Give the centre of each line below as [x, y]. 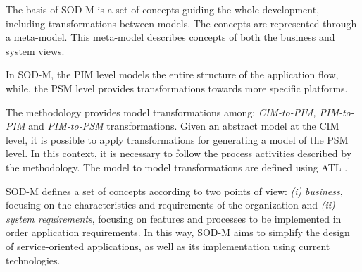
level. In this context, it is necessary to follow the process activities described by [179, 153]
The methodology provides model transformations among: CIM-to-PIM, [161, 112]
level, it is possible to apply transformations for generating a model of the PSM [177, 139]
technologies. [33, 260]
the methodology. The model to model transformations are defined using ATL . [177, 167]
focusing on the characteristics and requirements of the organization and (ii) [170, 205]
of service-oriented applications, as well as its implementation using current [168, 246]
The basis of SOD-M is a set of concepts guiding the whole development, [163, 9]
